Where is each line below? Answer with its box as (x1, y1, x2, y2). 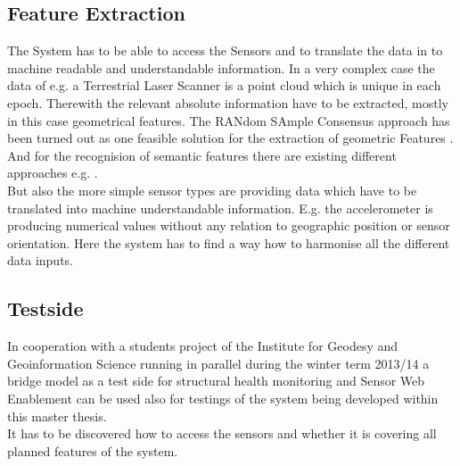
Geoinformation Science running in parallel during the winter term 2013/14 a (7, 354, 430, 372)
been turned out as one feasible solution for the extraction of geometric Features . (7, 129, 454, 147)
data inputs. (7, 251, 73, 270)
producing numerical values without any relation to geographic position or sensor (7, 216, 450, 235)
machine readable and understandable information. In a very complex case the (7, 58, 435, 77)
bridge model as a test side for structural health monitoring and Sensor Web (7, 371, 425, 390)
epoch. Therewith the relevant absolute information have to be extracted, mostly (7, 93, 448, 112)
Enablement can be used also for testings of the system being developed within (7, 388, 439, 407)
